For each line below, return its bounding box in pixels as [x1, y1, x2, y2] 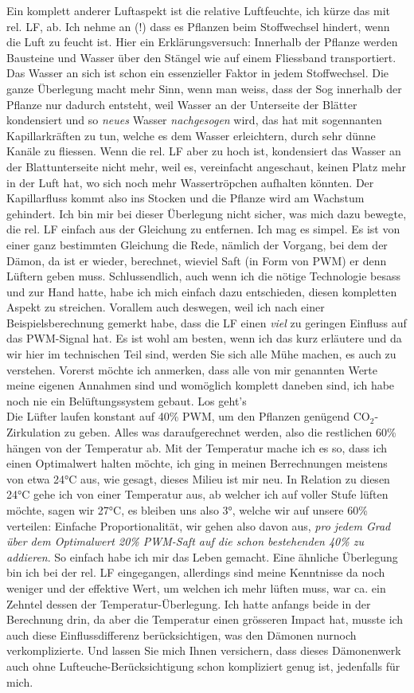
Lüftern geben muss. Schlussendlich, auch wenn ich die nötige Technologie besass [6, 268, 401, 284]
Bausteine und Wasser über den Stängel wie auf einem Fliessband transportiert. [6, 49, 396, 65]
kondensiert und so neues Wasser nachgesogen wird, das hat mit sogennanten [6, 112, 382, 128]
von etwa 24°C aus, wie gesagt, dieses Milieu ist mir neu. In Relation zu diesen [6, 470, 390, 487]
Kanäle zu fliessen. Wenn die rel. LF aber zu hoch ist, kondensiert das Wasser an [6, 143, 401, 159]
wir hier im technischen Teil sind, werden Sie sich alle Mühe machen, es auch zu [6, 346, 396, 362]
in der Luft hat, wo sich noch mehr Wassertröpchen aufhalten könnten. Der [6, 174, 374, 190]
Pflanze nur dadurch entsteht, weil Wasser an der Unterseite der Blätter [6, 96, 357, 112]
